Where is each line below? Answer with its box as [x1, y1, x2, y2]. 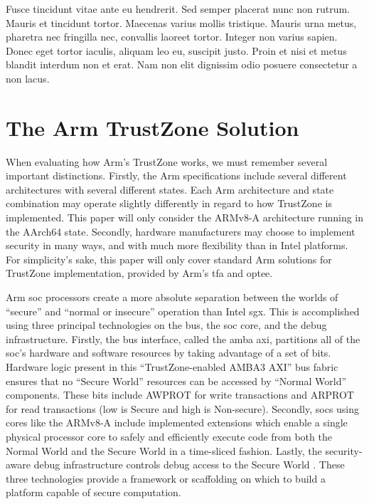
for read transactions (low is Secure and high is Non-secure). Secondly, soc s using [6, 401, 360, 416]
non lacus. [6, 70, 50, 85]
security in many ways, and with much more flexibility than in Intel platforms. [6, 238, 348, 253]
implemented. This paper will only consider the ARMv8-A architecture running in [6, 210, 364, 225]
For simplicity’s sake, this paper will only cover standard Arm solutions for [6, 251, 332, 266]
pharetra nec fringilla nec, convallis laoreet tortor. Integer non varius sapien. [6, 29, 338, 44]
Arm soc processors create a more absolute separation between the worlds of [6, 290, 338, 305]
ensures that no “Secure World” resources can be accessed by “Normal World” [6, 373, 347, 388]
